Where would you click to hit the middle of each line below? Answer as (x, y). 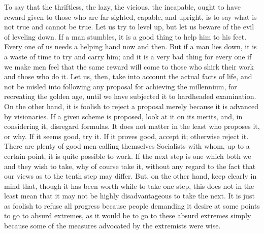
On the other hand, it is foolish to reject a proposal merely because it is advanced (131, 106)
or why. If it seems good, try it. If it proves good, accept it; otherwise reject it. (126, 136)
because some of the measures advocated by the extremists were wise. (112, 226)
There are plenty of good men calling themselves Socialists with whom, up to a (127, 146)
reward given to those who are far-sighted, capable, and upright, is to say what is (130, 16)
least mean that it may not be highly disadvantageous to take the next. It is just (129, 196)
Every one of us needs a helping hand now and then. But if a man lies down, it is (130, 46)
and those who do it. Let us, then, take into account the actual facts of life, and (128, 76)
